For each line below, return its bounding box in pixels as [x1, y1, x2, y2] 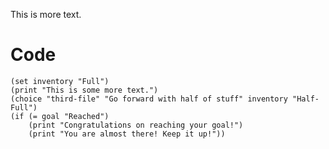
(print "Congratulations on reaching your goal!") [28, 120, 244, 130]
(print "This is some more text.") [10, 85, 159, 95]
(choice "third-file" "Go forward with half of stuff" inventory [10, 94, 288, 104]
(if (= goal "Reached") [10, 111, 110, 121]
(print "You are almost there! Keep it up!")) [28, 129, 226, 139]
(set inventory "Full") [10, 76, 110, 86]
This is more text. [10, 9, 82, 20]
